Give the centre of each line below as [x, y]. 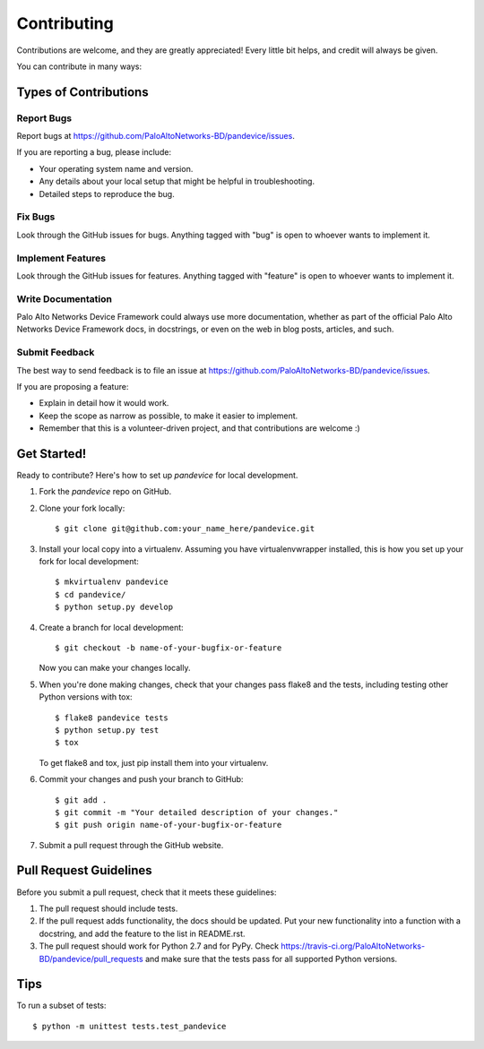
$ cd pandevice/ [91, 594]
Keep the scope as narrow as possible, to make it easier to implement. [169, 416]
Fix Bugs [36, 217]
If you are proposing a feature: [73, 387]
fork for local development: [89, 562]
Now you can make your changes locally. [115, 668]
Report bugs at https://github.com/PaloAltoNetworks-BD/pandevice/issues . [156, 136]
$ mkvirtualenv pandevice [112, 582]
